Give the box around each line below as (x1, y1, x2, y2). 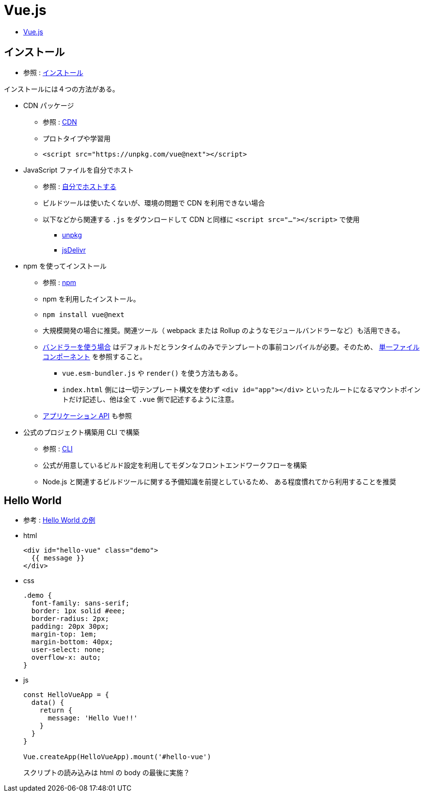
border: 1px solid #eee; (31, 607, 126, 615)
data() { (31, 699, 64, 707)
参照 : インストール (23, 68, 83, 77)
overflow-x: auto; (31, 653, 101, 662)
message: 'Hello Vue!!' (47, 714, 138, 722)
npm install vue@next (43, 310, 125, 318)
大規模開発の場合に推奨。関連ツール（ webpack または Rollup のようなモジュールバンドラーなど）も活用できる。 (43, 326, 405, 334)
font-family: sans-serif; (31, 599, 130, 607)
